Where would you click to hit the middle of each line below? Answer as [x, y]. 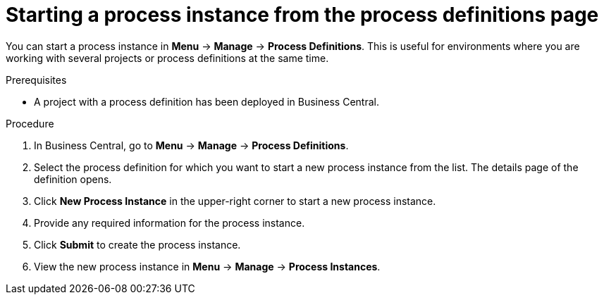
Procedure [30, 123]
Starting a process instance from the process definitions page [302, 15]
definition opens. [73, 179]
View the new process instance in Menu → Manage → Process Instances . [207, 266]
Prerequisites [36, 80]
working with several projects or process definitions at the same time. [167, 58]
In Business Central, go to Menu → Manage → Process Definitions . [191, 145]
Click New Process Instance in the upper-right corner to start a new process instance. [235, 201]
